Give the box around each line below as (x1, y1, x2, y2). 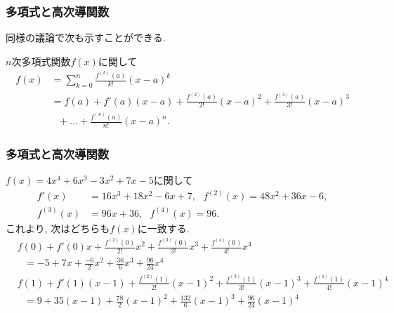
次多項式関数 (11, 53, 71, 68)
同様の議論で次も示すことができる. (6, 30, 166, 45)
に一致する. (137, 220, 190, 235)
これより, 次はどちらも (6, 220, 110, 235)
